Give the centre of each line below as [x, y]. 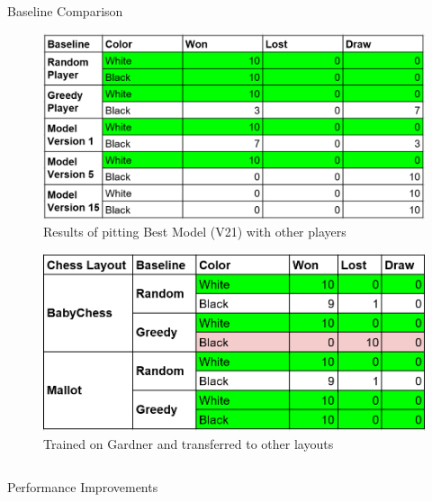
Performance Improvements [83, 486]
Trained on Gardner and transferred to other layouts [189, 443]
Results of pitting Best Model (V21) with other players [195, 232]
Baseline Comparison [65, 11]
